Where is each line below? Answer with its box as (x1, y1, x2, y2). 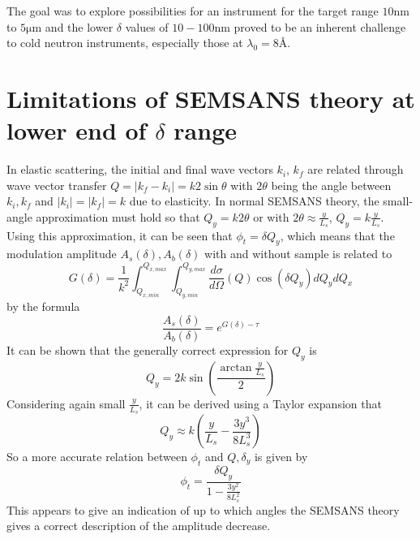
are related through (307, 161, 404, 178)
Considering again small (6, 395, 126, 412)
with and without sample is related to (204, 245, 392, 262)
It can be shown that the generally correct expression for (6, 341, 289, 358)
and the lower (45, 18, 114, 35)
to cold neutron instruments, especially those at (6, 34, 243, 51)
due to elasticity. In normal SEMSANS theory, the (129, 192, 379, 209)
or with (253, 208, 289, 225)
